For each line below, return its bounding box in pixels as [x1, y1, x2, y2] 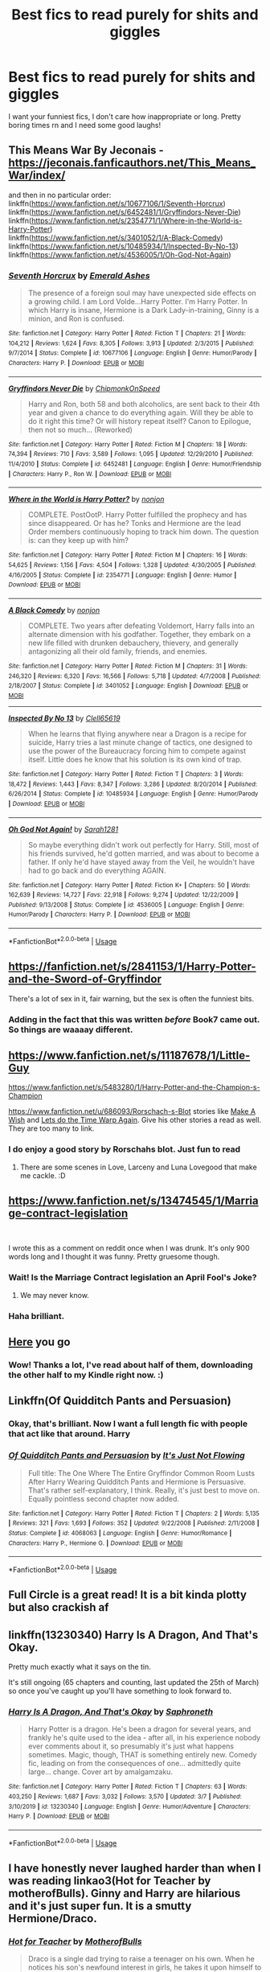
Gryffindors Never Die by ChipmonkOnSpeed [8, 384, 161, 393]
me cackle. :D [19, 1170, 66, 1180]
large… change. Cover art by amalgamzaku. [27, 1767, 173, 1777]
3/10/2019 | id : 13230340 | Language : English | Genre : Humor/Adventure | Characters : [8, 1802, 251, 1810]
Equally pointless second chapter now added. [27, 1493, 179, 1503]
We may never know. [19, 1290, 90, 1300]
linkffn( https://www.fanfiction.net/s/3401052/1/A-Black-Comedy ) [8, 232, 223, 242]
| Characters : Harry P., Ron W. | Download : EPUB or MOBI [8, 470, 172, 478]
